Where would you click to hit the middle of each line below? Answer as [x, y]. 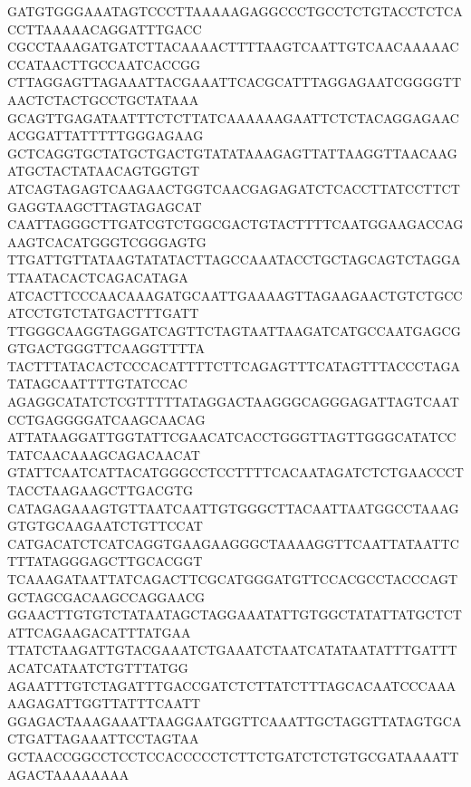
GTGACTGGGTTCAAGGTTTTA [106, 348]
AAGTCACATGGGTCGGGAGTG [107, 241]
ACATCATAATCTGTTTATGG [98, 667]
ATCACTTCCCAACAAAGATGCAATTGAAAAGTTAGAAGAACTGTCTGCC [235, 295]
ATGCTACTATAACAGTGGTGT [104, 171]
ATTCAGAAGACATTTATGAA [99, 632]
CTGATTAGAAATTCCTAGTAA [103, 739]
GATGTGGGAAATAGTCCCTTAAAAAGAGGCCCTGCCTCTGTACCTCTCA [235, 11]
